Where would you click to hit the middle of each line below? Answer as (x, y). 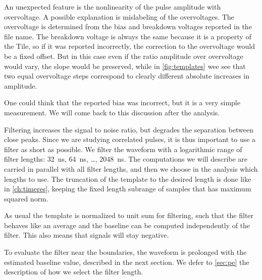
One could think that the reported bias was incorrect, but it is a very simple (122, 102)
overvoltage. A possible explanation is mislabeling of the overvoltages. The (119, 16)
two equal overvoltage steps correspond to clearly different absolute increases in (127, 76)
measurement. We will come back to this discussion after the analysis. (112, 112)
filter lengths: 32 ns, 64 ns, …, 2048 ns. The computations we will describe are (126, 159)
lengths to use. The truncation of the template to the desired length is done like (128, 179)
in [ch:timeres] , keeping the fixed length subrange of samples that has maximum (128, 189)
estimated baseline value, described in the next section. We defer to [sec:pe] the (127, 262)
